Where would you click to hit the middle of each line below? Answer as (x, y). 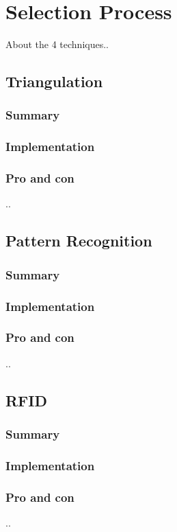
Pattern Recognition (79, 241)
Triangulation (54, 81)
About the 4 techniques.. (57, 44)
